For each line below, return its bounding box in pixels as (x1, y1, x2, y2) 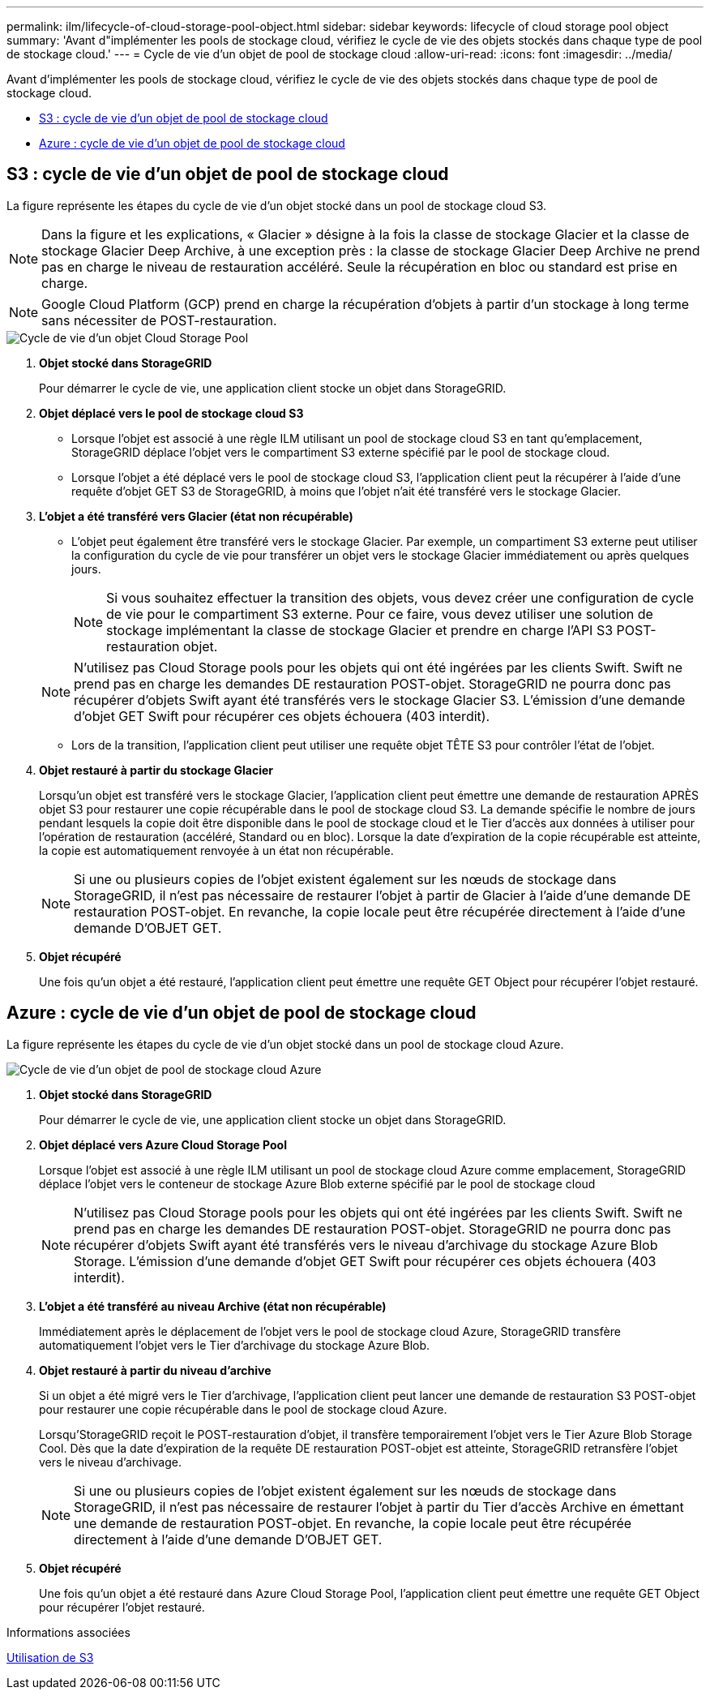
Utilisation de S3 (6, 1650, 94, 1664)
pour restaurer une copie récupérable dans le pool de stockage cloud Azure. (39, 1402, 447, 1416)
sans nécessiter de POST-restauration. (41, 311, 277, 328)
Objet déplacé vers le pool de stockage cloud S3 (39, 406, 304, 420)
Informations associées (6, 1625, 130, 1639)
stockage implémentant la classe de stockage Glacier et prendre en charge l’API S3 (106, 621, 614, 638)
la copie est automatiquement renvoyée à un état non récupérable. (39, 843, 394, 857)
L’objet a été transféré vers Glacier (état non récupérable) (39, 509, 353, 523)
